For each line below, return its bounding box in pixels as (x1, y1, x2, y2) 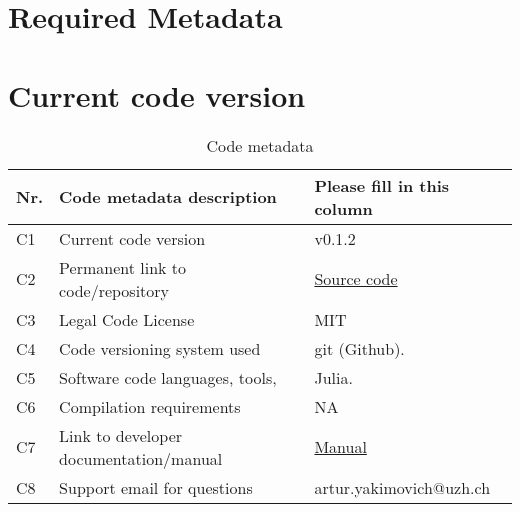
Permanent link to (59, 255, 187, 279)
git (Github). (314, 336, 405, 360)
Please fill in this (314, 173, 450, 197)
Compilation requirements (59, 394, 241, 418)
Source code (314, 267, 398, 290)
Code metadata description (59, 185, 277, 208)
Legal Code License (59, 307, 195, 331)
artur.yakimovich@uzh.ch (314, 475, 491, 499)
